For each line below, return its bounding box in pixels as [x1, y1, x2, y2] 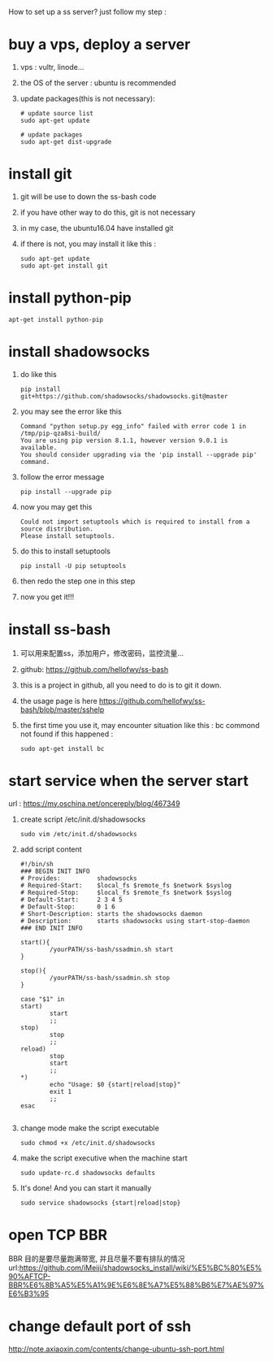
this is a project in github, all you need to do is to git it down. [19, 680, 222, 690]
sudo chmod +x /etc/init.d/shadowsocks [19, 1139, 156, 1147]
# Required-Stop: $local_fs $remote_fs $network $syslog [19, 888, 232, 896]
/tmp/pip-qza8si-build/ [19, 429, 102, 437]
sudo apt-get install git [19, 262, 108, 270]
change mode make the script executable [19, 1123, 160, 1133]
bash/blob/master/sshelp [19, 705, 105, 714]
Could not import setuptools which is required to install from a [19, 518, 250, 526]
